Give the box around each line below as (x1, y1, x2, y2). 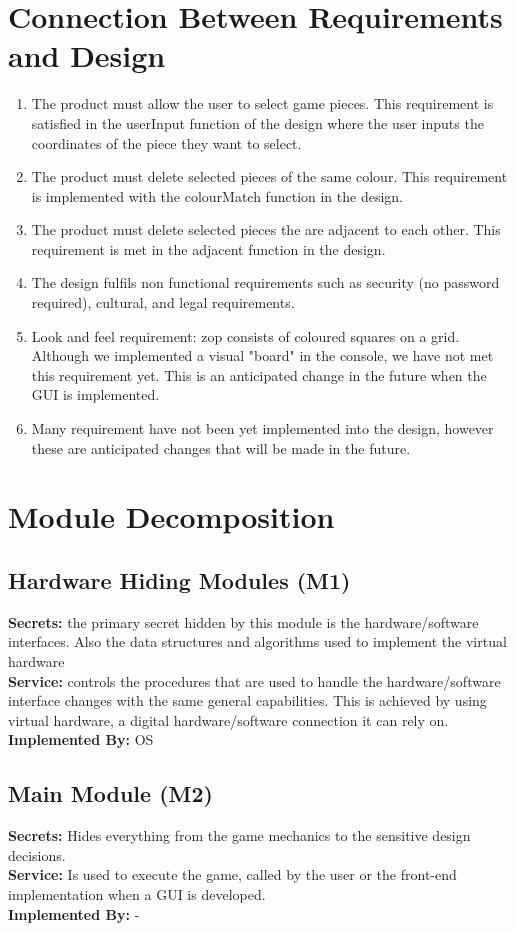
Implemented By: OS (8, 729, 154, 750)
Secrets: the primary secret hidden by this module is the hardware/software (8, 611, 479, 632)
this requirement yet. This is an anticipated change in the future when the (31, 364, 487, 385)
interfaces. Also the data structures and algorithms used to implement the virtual (8, 631, 507, 652)
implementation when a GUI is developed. (8, 883, 266, 904)
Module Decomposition (8, 496, 335, 537)
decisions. (8, 844, 66, 865)
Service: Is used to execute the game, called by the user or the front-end (8, 864, 457, 885)
